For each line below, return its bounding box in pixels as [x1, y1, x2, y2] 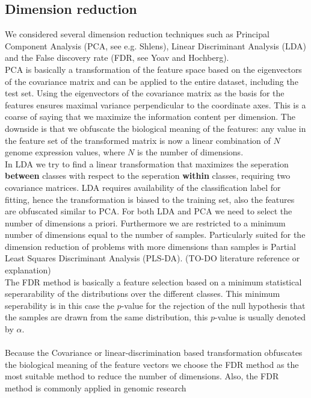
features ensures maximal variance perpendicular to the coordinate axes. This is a [5, 98, 306, 111]
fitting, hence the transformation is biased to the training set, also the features [5, 193, 295, 205]
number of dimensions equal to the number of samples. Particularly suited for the [5, 228, 306, 241]
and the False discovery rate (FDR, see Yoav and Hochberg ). [5, 51, 229, 64]
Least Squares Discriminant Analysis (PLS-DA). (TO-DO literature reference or [5, 252, 300, 264]
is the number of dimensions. [137, 146, 244, 158]
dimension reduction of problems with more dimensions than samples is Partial [5, 240, 296, 252]
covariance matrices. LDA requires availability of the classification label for [5, 181, 281, 193]
